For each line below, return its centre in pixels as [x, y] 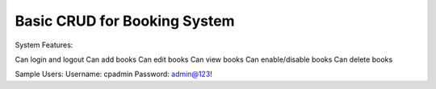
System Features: [44, 45]
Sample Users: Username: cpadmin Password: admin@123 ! [114, 74]
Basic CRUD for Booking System [125, 21]
